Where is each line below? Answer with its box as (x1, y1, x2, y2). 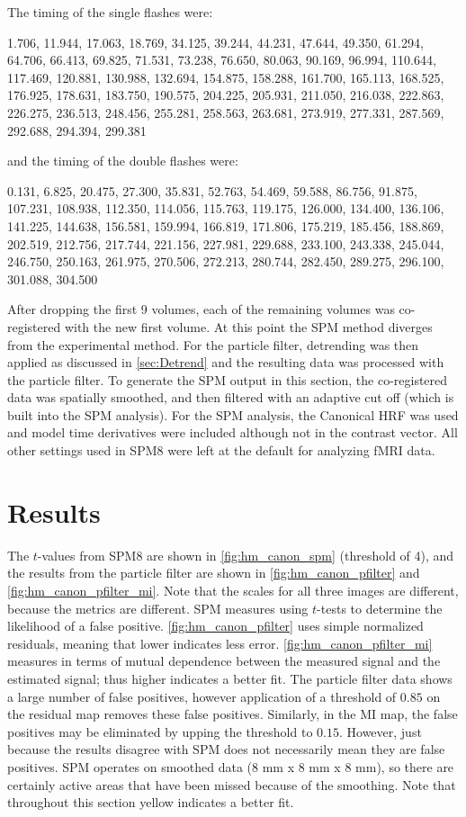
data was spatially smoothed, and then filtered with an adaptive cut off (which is (7, 388, 454, 407)
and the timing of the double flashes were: (7, 151, 238, 170)
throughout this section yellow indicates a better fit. (7, 793, 294, 812)
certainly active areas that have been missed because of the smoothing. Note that (7, 775, 456, 794)
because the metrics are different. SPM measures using (7, 598, 309, 617)
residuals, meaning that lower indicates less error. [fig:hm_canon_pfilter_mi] (7, 633, 433, 652)
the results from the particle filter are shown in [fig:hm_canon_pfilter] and (7, 563, 420, 582)
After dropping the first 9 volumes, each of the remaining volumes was (7, 300, 395, 319)
